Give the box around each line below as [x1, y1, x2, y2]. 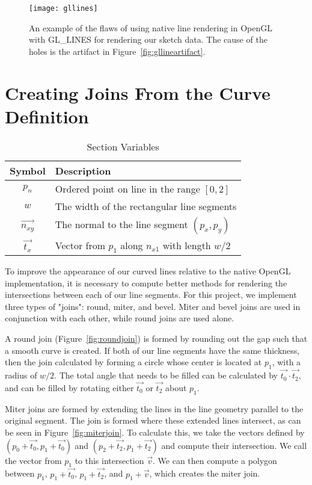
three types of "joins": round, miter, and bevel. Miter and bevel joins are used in [5, 300, 301, 312]
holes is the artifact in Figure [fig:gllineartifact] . [29, 45, 206, 57]
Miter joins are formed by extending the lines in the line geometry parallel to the [5, 402, 304, 415]
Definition [5, 103, 89, 128]
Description [55, 163, 111, 178]
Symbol [10, 163, 46, 178]
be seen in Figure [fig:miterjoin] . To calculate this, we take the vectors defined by [5, 425, 305, 438]
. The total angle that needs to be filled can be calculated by [54, 369, 278, 382]
